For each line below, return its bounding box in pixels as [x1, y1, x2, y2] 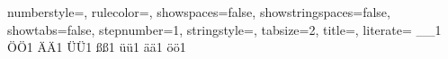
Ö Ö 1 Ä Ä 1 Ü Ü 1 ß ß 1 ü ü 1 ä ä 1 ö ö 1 [7, 38, 186, 56]
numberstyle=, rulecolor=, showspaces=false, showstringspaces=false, [7, 3, 390, 21]
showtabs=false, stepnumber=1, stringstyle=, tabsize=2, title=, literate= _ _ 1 [7, 20, 442, 38]
